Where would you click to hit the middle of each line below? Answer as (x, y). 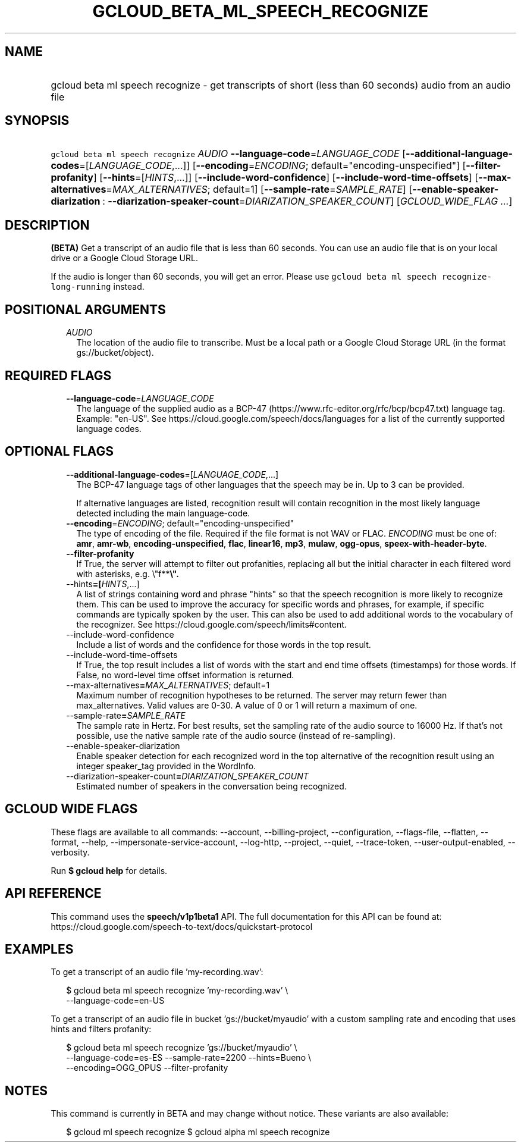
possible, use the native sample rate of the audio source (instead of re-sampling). (236, 735)
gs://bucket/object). (115, 353)
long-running (81, 287)
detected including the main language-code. (163, 513)
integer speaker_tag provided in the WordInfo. (166, 766)
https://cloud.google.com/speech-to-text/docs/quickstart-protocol (182, 926)
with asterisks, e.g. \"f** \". (128, 573)
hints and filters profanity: (101, 1029)
